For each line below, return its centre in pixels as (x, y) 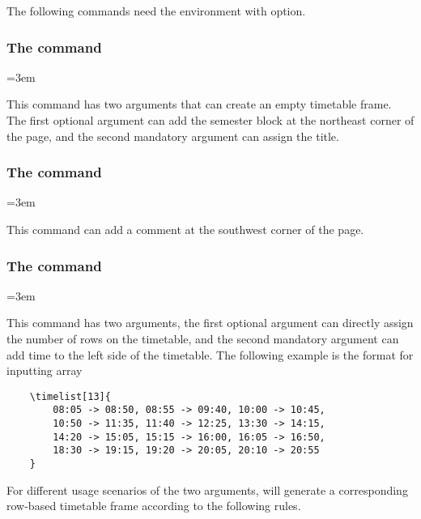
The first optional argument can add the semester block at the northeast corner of (210, 120)
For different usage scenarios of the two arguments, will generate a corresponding (207, 489)
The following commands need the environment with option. (156, 11)
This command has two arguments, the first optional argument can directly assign (210, 323)
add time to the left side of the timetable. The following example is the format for (210, 354)
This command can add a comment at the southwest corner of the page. (185, 229)
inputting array (45, 370)
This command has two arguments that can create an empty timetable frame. (199, 104)
